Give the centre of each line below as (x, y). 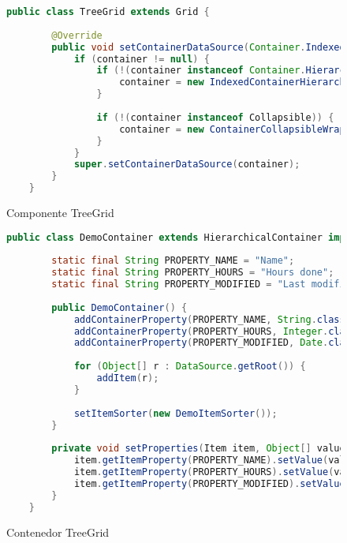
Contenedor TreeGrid (58, 532)
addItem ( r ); (128, 378)
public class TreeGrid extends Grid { (108, 12)
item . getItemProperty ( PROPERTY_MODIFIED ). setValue (209, 483)
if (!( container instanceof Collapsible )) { (215, 117)
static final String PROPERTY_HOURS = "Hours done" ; (193, 273)
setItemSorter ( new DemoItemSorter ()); (175, 413)
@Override (77, 35)
